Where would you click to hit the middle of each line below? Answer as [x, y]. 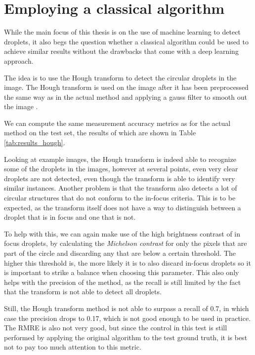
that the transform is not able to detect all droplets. [83, 292]
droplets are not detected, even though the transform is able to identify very [120, 178]
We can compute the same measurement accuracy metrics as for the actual [117, 123]
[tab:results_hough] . [35, 142]
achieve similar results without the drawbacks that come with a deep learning [121, 51]
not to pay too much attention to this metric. [73, 347]
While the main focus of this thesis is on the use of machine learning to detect [122, 32]
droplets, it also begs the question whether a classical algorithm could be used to [126, 41]
